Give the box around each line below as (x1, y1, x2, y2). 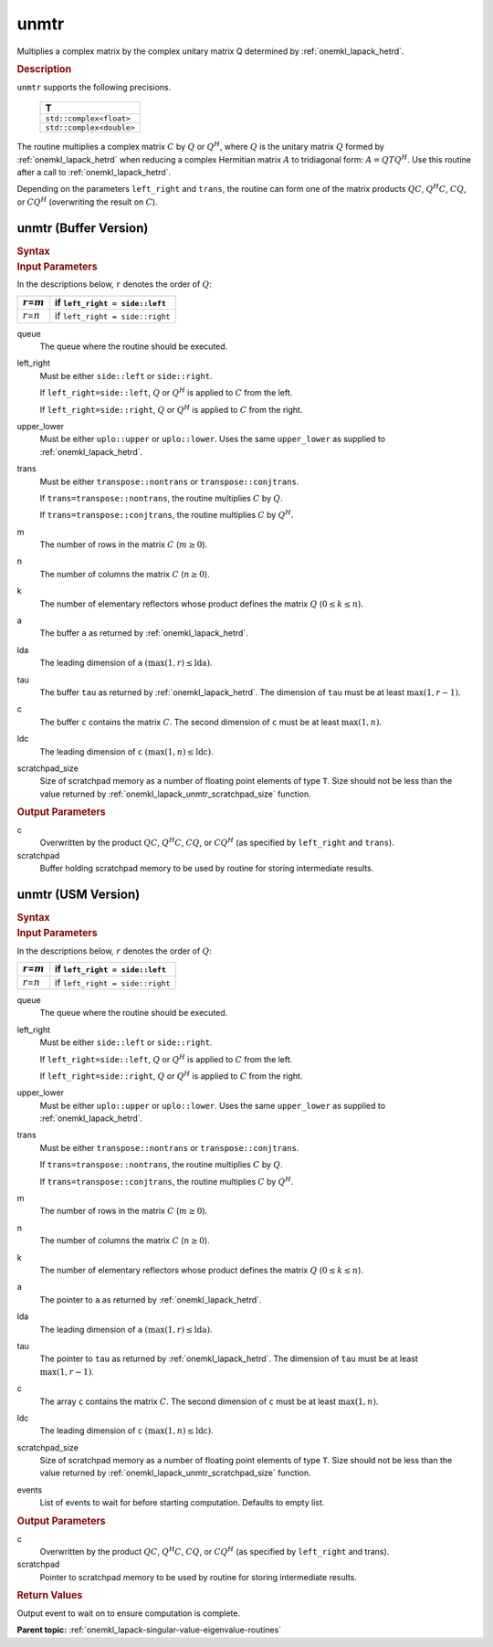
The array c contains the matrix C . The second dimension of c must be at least (39, 1396, 337, 1407)
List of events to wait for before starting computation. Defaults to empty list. (39, 1497, 325, 1508)
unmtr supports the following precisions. (16, 81, 172, 92)
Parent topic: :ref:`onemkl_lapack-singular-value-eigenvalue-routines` (16, 1624, 282, 1635)
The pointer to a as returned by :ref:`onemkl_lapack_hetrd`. (39, 1293, 262, 1305)
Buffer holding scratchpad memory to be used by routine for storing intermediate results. (39, 863, 374, 874)
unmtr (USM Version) (16, 886, 141, 902)
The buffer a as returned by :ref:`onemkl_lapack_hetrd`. (39, 628, 248, 639)
